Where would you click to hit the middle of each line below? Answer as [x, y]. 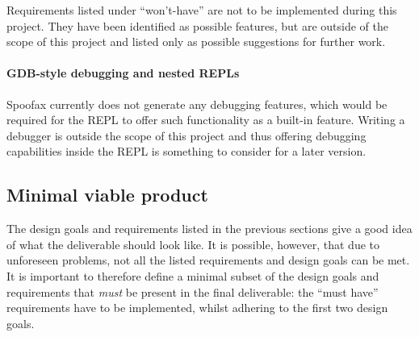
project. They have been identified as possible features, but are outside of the [198, 25]
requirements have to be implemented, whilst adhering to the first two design [197, 308]
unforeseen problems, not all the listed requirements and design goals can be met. [208, 260]
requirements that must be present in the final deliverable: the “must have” [193, 291]
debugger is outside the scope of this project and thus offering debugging [186, 135]
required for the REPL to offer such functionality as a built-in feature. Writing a [206, 120]
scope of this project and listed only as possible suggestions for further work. [196, 42]
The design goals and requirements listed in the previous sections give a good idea [209, 229]
